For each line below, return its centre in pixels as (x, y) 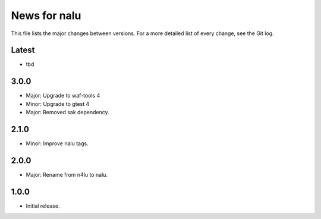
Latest (23, 50)
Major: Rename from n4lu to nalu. (67, 174)
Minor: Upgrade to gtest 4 (58, 104)
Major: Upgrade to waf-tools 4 (63, 96)
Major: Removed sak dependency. (67, 112)
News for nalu (46, 15)
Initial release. (43, 206)
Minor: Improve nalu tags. (57, 143)
